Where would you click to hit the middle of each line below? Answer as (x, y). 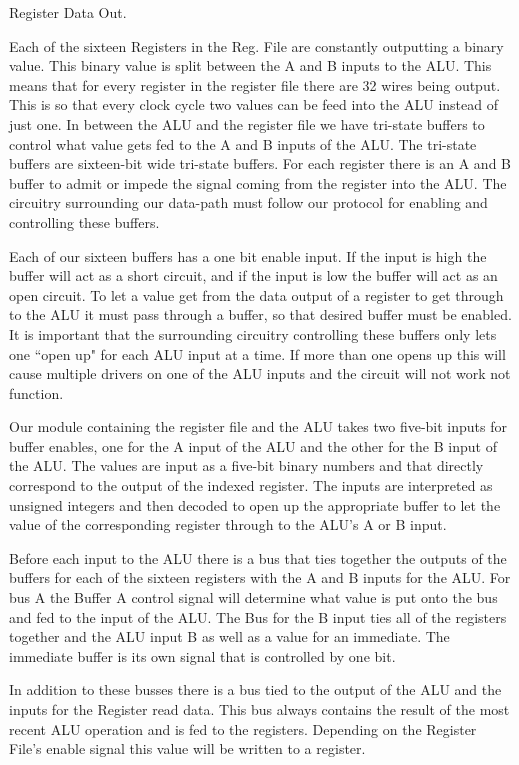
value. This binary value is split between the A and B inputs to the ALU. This (250, 65)
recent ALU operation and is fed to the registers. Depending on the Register (243, 728)
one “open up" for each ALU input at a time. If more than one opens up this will (257, 353)
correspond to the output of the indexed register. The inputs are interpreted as (251, 485)
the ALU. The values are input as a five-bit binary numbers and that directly (246, 465)
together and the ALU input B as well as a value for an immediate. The (229, 636)
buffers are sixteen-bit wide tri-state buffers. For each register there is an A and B (260, 163)
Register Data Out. (68, 12)
